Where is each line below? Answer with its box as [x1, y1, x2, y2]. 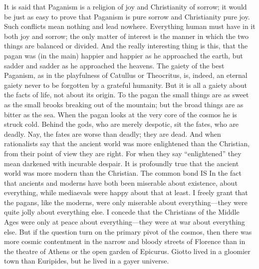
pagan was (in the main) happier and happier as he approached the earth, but [4, 50, 243, 60]
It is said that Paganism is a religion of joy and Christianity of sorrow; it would [4, 1, 247, 11]
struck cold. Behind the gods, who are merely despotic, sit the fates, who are [4, 119, 239, 129]
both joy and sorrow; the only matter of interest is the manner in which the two [4, 30, 249, 41]
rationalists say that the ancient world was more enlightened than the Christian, [4, 138, 250, 149]
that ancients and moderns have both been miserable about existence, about [4, 177, 238, 188]
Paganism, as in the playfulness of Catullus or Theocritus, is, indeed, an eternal [4, 70, 248, 80]
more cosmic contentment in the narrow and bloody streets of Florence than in [4, 236, 246, 247]
